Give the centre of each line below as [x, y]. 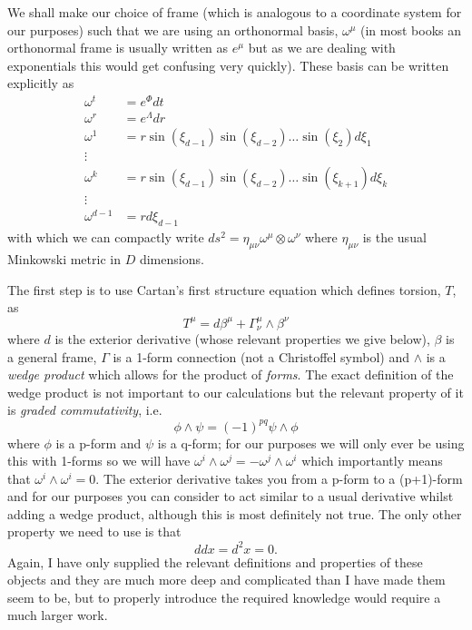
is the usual [394, 237]
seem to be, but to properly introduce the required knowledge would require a [224, 597]
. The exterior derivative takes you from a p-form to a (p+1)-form [279, 478]
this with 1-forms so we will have [99, 461]
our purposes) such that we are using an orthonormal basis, [173, 30]
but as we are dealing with [322, 48]
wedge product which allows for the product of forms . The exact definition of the [231, 374]
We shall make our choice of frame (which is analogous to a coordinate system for [235, 12]
